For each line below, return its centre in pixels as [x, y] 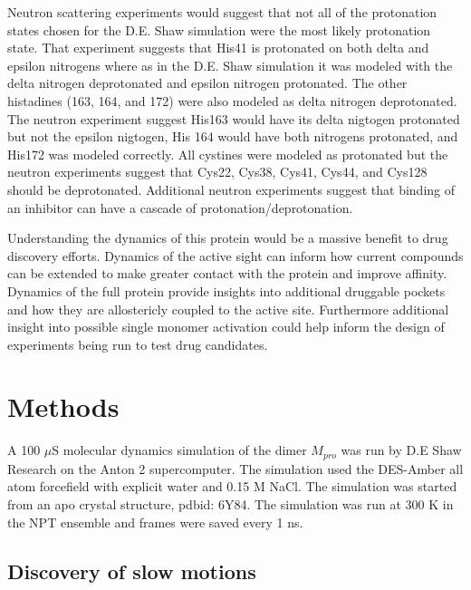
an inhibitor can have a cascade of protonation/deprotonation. [180, 207]
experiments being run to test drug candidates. [138, 344]
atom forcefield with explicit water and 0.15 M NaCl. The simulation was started [232, 486]
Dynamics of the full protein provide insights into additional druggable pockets [226, 290]
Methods [63, 406]
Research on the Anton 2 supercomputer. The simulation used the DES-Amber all [235, 468]
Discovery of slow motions [132, 571]
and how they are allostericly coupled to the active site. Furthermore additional [228, 309]
